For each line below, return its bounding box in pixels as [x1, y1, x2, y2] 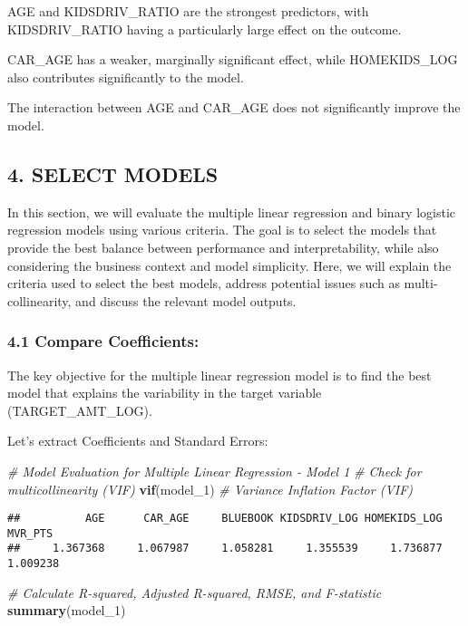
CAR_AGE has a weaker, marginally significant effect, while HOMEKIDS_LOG [7, 50, 458, 69]
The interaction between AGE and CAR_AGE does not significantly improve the [7, 98, 461, 117]
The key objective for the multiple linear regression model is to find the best [7, 365, 432, 384]
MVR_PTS [7, 526, 54, 540]
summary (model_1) [7, 601, 126, 620]
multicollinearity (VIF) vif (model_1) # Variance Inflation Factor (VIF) [7, 479, 414, 498]
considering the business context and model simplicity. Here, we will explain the [7, 255, 452, 274]
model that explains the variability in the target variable [7, 383, 322, 402]
